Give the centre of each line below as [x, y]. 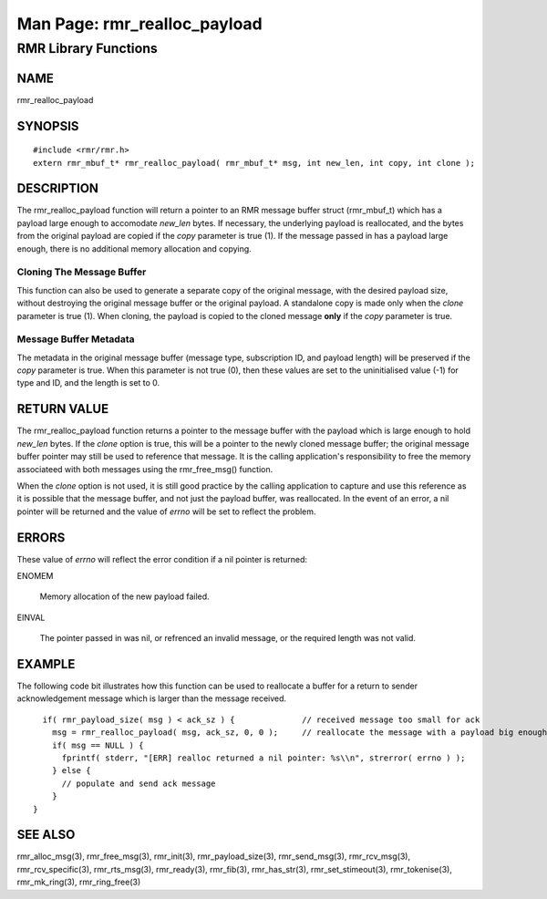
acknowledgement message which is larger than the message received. [152, 698]
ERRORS [41, 537]
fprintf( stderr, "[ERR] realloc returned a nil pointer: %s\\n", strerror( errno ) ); [263, 758]
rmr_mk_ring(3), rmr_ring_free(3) [79, 882]
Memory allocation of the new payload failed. [124, 596]
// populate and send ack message [139, 783]
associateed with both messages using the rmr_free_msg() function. [145, 469]
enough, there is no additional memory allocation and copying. [134, 248]
